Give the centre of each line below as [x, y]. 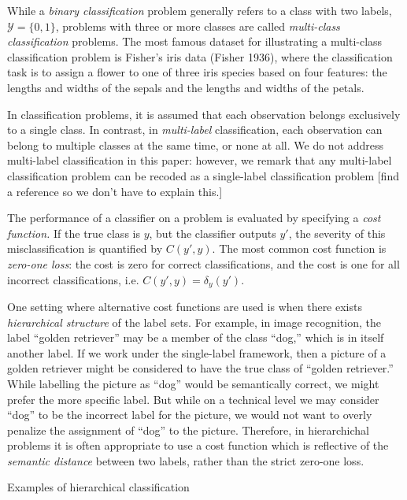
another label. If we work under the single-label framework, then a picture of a [197, 352]
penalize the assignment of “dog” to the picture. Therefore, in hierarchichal [189, 430]
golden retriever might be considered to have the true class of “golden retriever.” [200, 368]
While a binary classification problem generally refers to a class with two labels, [200, 10]
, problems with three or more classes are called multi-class [198, 26]
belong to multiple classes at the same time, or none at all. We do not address [196, 144]
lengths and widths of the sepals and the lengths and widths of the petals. [186, 87]
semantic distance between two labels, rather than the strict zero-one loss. [186, 460]
